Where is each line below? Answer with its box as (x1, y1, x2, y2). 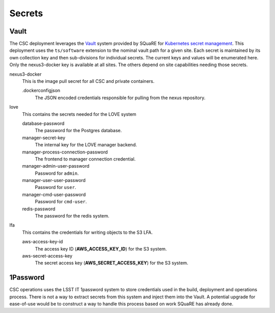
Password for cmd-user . (35, 199, 87, 205)
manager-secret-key (22, 135, 66, 141)
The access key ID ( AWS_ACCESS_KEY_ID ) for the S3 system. (35, 245, 167, 252)
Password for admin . (35, 170, 79, 176)
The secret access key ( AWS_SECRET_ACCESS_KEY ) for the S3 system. (35, 260, 188, 266)
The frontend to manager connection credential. (35, 155, 136, 162)
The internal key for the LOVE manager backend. (35, 142, 137, 148)
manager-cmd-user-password (22, 191, 86, 198)
